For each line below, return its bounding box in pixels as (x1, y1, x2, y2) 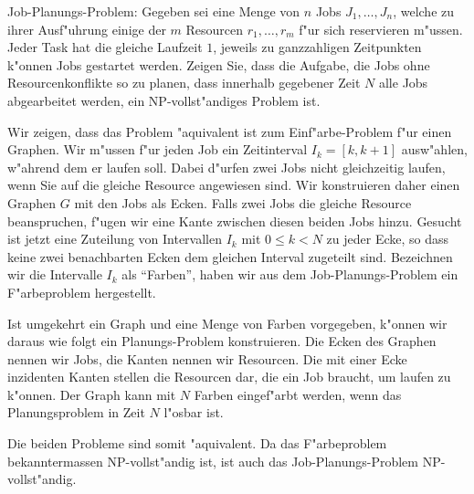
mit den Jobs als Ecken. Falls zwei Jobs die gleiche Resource (74, 193, 412, 212)
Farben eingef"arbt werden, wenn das (194, 384, 402, 404)
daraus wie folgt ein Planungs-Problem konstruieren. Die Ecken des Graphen (7, 331, 437, 351)
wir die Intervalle (7, 265, 102, 284)
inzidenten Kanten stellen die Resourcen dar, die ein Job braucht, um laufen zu (7, 367, 451, 386)
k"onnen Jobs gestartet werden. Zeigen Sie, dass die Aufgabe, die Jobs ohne (7, 55, 430, 74)
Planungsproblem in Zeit (7, 403, 145, 422)
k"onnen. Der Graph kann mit (7, 384, 176, 404)
